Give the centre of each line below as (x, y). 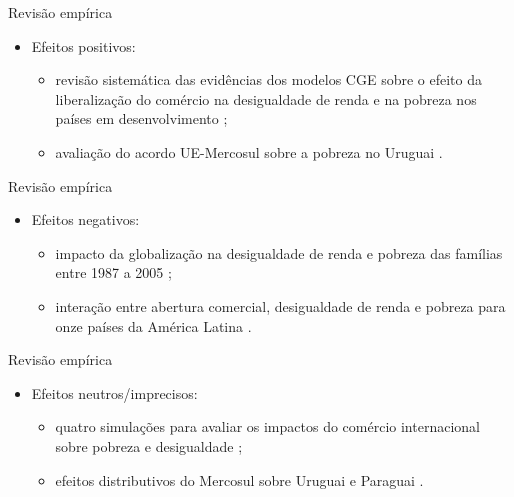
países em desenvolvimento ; (141, 118)
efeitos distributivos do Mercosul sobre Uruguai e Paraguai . (239, 479)
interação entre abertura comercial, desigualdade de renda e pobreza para (280, 305)
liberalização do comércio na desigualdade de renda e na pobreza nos (266, 98)
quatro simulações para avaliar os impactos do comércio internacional (267, 426)
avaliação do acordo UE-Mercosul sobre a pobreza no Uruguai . (249, 151)
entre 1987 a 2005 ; (113, 272)
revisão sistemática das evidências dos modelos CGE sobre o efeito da (268, 79)
